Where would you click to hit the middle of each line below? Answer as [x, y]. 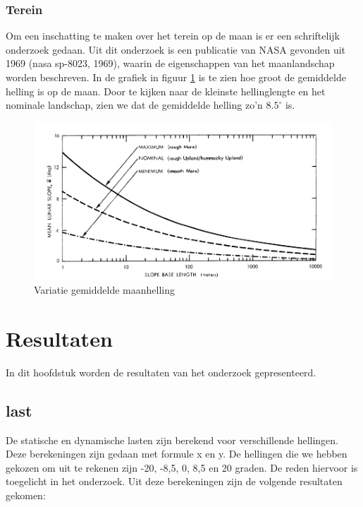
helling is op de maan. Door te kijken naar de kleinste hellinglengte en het [166, 91]
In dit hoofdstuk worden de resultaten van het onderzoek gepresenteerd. [161, 372]
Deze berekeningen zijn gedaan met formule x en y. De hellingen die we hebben [177, 454]
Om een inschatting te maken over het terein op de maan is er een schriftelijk [173, 36]
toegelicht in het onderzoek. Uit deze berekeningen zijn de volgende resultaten [174, 481]
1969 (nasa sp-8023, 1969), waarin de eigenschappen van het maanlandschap [170, 63]
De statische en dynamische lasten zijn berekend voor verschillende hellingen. [172, 440]
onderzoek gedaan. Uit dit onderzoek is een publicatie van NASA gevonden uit [176, 49]
